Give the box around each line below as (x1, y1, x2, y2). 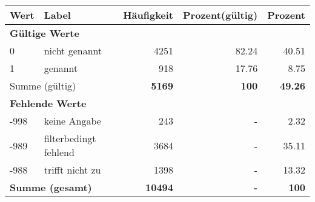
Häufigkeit (123, 8, 174, 22)
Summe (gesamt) (10, 180, 92, 194)
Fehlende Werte (10, 96, 87, 110)
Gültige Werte (10, 26, 79, 40)
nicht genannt (44, 44, 102, 57)
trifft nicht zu (44, 163, 101, 177)
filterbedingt (44, 131, 96, 145)
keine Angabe (44, 114, 101, 128)
